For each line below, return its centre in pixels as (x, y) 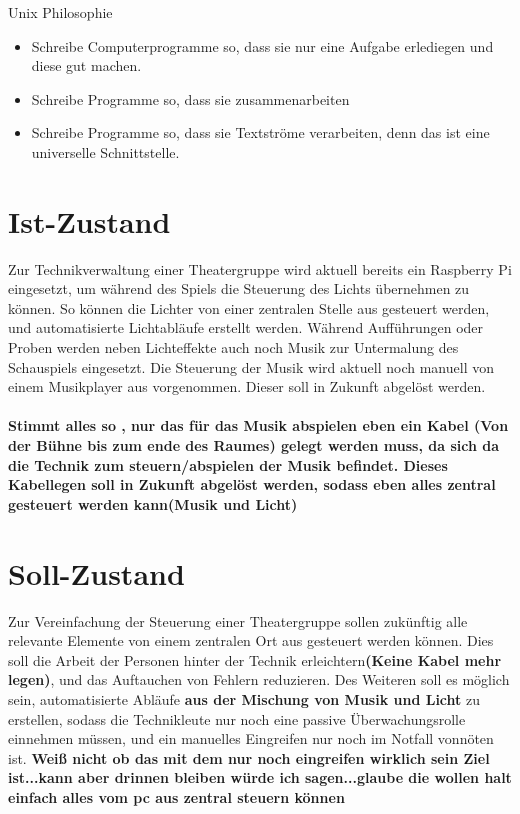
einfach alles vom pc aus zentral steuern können (176, 796)
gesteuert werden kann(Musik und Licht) (153, 503)
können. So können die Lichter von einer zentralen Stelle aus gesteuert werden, (249, 307)
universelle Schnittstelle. (105, 151)
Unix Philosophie (60, 12)
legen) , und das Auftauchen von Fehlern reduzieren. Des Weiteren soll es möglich (259, 679)
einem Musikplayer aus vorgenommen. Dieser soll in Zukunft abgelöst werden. (247, 386)
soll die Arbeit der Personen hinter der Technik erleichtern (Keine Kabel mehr (255, 659)
